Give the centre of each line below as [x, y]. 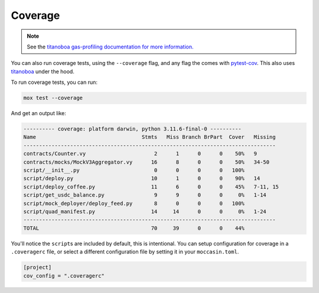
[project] [38, 268]
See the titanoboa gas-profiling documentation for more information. [110, 47]
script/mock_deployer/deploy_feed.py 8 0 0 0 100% [134, 203]
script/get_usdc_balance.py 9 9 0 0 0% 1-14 [145, 195]
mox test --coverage [53, 98]
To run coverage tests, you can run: [54, 82]
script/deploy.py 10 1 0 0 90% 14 [142, 178]
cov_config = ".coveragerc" [64, 276]
